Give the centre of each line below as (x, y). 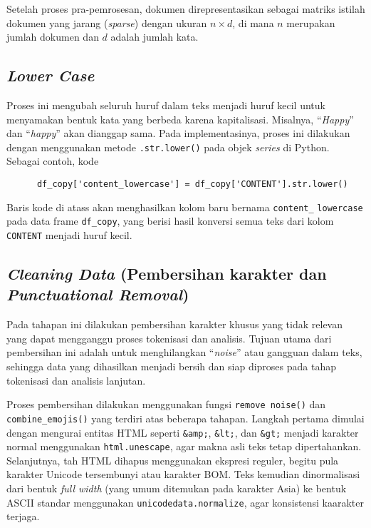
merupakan (311, 22)
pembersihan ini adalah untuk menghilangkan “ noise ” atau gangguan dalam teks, (184, 352)
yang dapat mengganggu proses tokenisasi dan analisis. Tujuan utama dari (169, 338)
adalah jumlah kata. (155, 37)
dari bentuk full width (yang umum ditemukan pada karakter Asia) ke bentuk (177, 488)
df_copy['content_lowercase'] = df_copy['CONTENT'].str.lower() (192, 184)
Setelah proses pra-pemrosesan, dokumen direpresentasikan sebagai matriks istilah (186, 9)
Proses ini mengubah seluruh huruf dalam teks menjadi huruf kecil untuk (166, 105)
